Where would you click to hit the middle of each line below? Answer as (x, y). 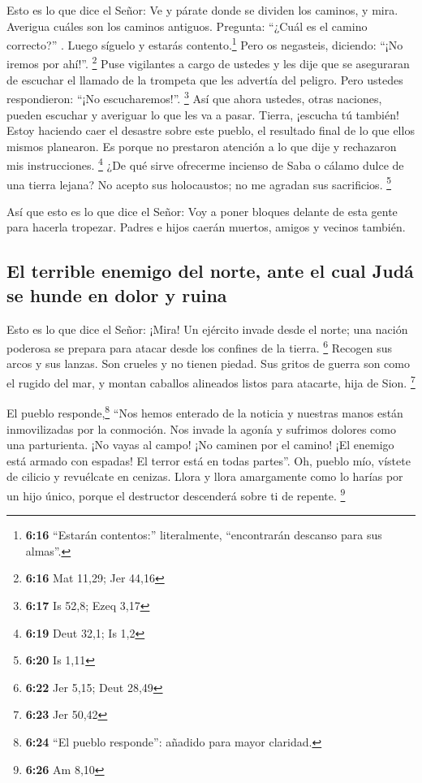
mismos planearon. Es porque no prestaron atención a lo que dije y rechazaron (202, 146)
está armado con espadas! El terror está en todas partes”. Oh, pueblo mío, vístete (209, 460)
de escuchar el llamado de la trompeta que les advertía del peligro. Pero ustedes (205, 79)
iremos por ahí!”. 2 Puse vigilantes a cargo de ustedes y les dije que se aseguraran (208, 63)
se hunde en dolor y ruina (117, 294)
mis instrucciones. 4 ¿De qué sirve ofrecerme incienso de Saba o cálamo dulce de (205, 164)
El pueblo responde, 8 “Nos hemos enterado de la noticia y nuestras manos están (205, 411)
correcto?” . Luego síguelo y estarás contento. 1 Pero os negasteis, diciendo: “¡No (205, 43)
